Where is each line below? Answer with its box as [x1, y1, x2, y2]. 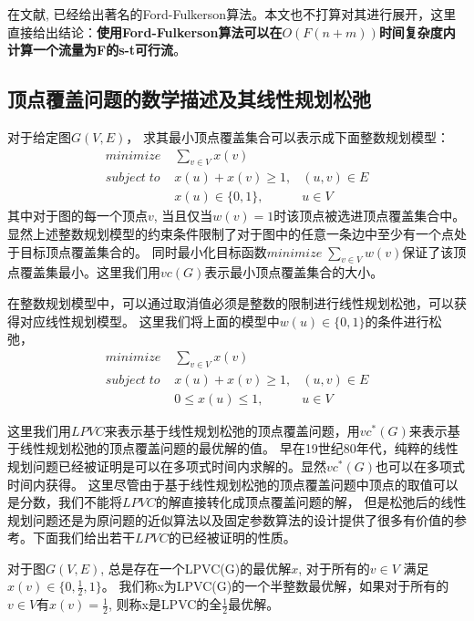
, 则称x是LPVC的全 [108, 595, 222, 614]
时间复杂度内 [378, 22, 456, 41]
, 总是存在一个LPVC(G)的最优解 [100, 558, 292, 577]
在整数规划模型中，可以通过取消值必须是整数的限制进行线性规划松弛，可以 [7, 294, 454, 313]
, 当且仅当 [153, 206, 213, 225]
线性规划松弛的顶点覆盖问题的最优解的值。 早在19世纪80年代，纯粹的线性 [19, 439, 459, 458]
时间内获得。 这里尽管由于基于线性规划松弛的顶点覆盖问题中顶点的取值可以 [7, 474, 459, 493]
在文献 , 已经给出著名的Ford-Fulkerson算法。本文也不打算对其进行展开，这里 [7, 5, 457, 23]
